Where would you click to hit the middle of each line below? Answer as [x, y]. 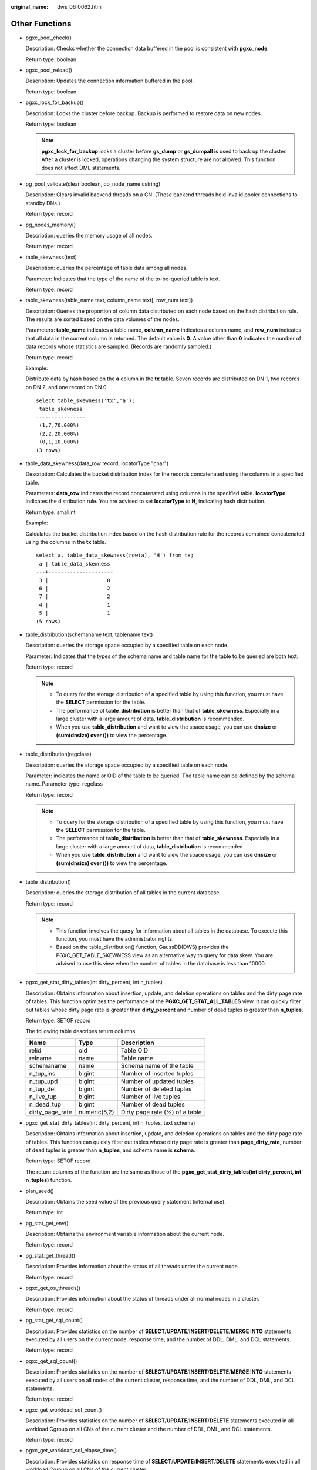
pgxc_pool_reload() [49, 70]
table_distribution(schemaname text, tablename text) [89, 634]
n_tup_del [42, 1089]
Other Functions [41, 24]
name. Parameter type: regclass [64, 784]
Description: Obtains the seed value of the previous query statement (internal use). [126, 1201]
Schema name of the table [157, 1065]
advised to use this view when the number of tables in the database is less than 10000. [161, 964]
